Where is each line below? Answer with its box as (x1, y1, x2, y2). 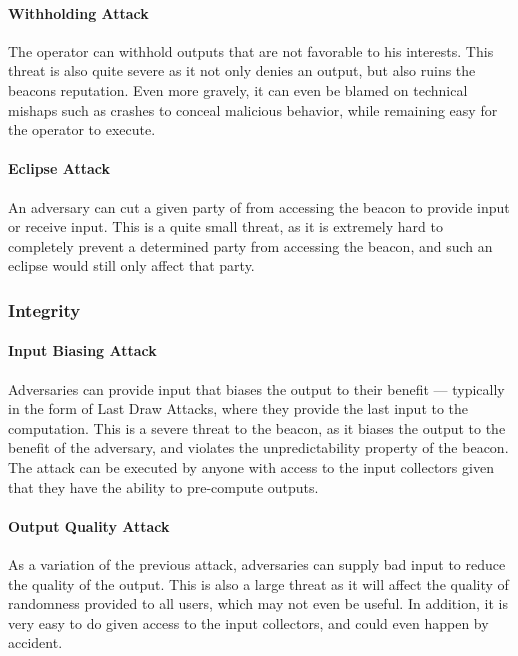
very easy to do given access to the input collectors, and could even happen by (8, 612, 489, 633)
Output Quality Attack (8, 515, 170, 536)
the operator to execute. (8, 119, 156, 140)
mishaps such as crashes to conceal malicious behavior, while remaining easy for (8, 99, 498, 120)
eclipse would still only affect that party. (8, 255, 255, 276)
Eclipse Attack (8, 158, 110, 179)
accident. (8, 632, 63, 653)
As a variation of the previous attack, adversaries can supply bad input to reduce (8, 553, 506, 574)
